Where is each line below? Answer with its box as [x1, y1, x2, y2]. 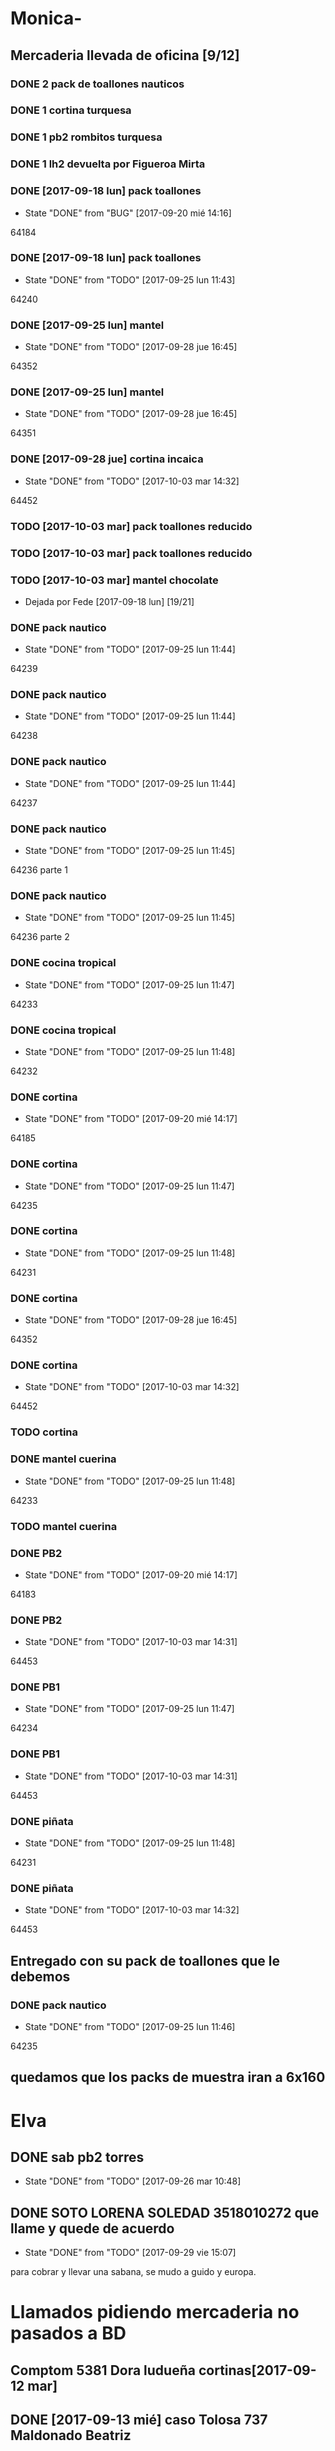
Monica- [10, 7, 83, 30]
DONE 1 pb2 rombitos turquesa [10, 130, 163, 144]
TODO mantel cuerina [10, 1519, 118, 1533]
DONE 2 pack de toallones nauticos [10, 77, 185, 91]
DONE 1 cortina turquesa [10, 103, 132, 117]
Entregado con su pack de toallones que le [10, 1952, 280, 1969]
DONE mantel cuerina [10, 1452, 117, 1466]
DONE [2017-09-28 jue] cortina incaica [10, 452, 204, 466]
